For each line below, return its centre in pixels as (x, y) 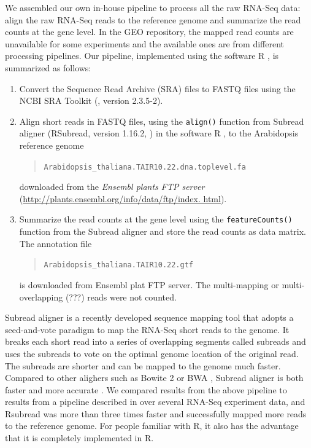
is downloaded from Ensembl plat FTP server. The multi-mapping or (149, 284)
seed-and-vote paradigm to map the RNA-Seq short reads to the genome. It (147, 329)
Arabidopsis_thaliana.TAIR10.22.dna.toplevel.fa (145, 167)
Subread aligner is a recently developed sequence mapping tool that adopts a (149, 317)
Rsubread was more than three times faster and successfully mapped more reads (156, 413)
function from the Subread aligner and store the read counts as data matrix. (163, 231)
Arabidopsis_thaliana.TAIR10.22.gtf (118, 265)
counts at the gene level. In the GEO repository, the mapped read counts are (149, 32)
